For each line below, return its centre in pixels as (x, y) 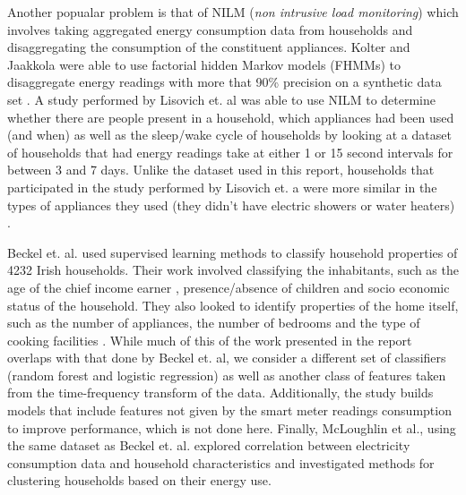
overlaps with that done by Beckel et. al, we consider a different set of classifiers (227, 358)
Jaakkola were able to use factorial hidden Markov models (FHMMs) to (204, 64)
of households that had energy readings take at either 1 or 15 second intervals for (230, 152)
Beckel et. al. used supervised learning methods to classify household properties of (233, 252)
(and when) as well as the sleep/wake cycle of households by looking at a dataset (229, 135)
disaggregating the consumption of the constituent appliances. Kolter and (209, 47)
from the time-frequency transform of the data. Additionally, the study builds (220, 393)
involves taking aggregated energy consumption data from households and (210, 29)
